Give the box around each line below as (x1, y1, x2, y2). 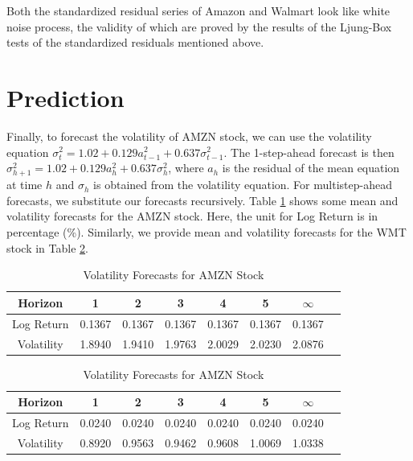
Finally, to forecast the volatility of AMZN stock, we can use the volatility (6, 127, 372, 144)
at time (6, 176, 43, 193)
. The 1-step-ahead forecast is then (223, 143, 395, 160)
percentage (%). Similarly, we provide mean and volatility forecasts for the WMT (6, 224, 407, 241)
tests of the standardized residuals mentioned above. (6, 34, 264, 51)
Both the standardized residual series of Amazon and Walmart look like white (6, 2, 391, 19)
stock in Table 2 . (6, 239, 88, 256)
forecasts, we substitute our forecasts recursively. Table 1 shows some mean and (6, 191, 399, 208)
